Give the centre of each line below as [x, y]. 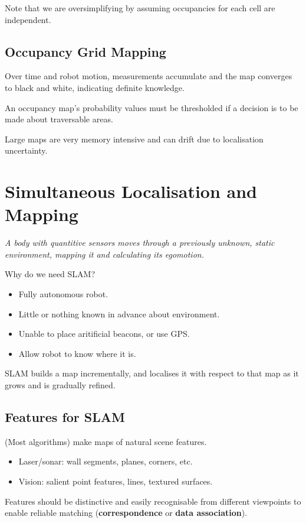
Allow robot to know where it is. [77, 353]
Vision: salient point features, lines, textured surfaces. [116, 481]
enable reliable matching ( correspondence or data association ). [126, 513]
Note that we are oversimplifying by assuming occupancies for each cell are [140, 8]
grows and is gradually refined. [60, 385]
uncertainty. [26, 150]
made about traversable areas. [59, 119]
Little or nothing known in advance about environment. [119, 314]
